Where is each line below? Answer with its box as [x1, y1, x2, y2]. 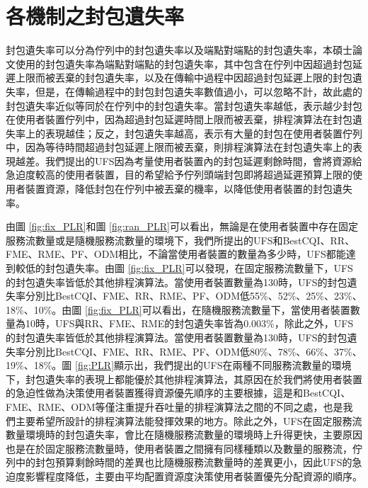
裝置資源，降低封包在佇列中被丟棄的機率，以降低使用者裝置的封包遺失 [25, 181, 352, 196]
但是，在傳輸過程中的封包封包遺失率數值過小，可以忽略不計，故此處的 [35, 84, 362, 98]
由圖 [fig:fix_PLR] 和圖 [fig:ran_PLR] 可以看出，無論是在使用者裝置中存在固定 [6, 219, 358, 234]
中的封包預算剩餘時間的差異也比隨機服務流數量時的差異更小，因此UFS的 [15, 455, 352, 470]
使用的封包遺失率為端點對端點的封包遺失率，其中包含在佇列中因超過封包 [15, 56, 352, 71]
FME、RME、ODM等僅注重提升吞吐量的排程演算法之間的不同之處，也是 [6, 399, 343, 414]
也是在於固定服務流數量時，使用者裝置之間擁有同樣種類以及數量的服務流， [6, 441, 352, 455]
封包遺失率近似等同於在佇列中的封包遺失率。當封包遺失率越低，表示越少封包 [6, 98, 362, 113]
